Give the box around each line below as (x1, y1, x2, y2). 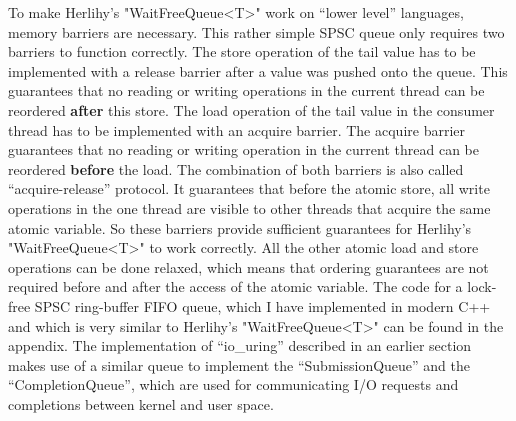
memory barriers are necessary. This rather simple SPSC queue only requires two (8, 21, 505, 42)
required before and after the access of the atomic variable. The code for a (8, 276, 463, 297)
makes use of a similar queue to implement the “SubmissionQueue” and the (8, 354, 470, 375)
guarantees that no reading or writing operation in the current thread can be (8, 139, 479, 160)
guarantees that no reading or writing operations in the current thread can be (8, 80, 485, 101)
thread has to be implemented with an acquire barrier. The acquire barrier (8, 119, 466, 140)
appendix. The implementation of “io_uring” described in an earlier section (8, 335, 472, 356)
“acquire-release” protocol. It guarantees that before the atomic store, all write (8, 178, 490, 199)
